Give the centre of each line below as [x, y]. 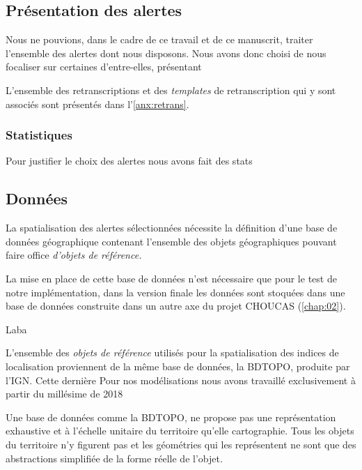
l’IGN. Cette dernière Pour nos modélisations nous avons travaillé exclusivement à [181, 380]
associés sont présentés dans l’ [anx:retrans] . [97, 104]
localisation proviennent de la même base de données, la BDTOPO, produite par [178, 366]
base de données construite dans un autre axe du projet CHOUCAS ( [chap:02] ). [176, 306]
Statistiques [39, 135]
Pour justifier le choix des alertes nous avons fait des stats [129, 161]
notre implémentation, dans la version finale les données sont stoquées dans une [175, 292]
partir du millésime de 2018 [64, 394]
